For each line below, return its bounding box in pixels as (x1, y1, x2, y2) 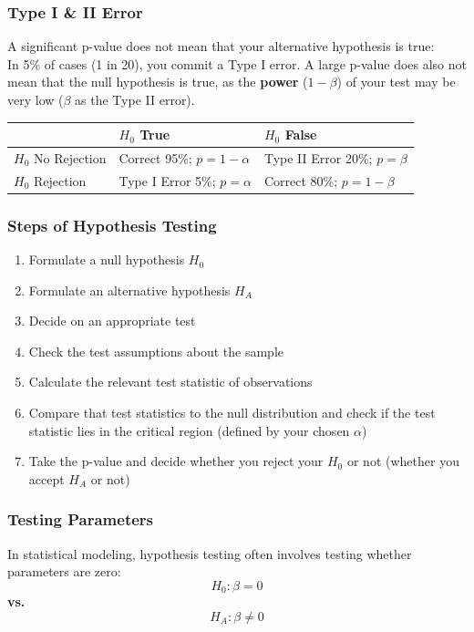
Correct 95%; (118, 148, 192, 167)
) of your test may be (336, 72, 456, 91)
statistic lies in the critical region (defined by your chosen (28, 420, 350, 440)
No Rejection (33, 148, 107, 167)
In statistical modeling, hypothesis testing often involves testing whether (7, 544, 412, 563)
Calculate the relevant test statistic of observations (28, 372, 313, 391)
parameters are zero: (7, 562, 121, 581)
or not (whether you (346, 451, 459, 471)
